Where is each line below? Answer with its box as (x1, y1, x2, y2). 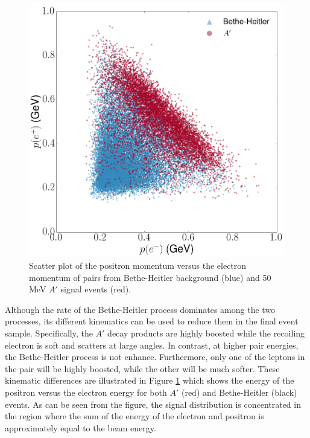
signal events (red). (60, 283, 131, 295)
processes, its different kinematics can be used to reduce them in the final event (5, 315, 299, 327)
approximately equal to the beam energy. (5, 421, 156, 434)
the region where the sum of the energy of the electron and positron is (5, 410, 264, 422)
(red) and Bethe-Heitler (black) (181, 385, 297, 398)
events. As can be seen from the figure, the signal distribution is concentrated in (5, 398, 301, 410)
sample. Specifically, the (5, 327, 93, 339)
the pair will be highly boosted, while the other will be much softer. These (5, 362, 280, 375)
